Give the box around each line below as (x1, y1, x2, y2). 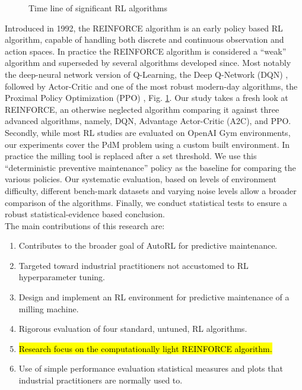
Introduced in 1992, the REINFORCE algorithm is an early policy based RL (5, 21, 283, 34)
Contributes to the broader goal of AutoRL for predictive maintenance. (18, 239, 278, 252)
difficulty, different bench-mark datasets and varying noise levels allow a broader (5, 184, 297, 196)
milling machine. (18, 302, 79, 315)
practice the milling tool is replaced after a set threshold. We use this (5, 150, 257, 162)
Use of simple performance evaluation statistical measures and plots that (18, 362, 283, 375)
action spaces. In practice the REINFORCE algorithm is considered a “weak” (5, 45, 287, 57)
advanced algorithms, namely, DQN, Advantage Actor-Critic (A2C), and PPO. (5, 115, 291, 127)
